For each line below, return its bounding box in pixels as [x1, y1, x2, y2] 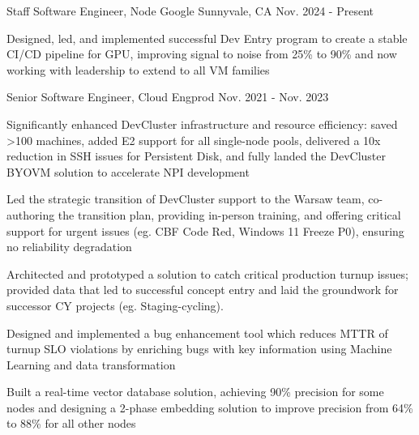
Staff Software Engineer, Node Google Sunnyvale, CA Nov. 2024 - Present [6, 2, 374, 19]
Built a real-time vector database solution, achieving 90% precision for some [6, 383, 384, 400]
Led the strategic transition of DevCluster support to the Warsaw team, [6, 190, 365, 207]
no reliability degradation [6, 238, 132, 255]
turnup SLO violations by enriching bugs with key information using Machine [6, 340, 392, 357]
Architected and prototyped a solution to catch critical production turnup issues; [6, 265, 408, 282]
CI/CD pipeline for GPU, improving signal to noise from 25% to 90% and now [6, 45, 397, 62]
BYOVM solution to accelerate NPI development [6, 163, 250, 180]
